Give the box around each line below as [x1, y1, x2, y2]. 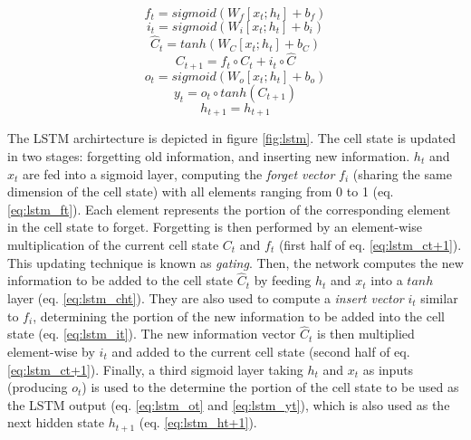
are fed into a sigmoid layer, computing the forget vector [23, 164, 335, 183]
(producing [7, 378, 68, 397]
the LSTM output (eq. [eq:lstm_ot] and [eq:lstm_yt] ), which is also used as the [7, 395, 450, 414]
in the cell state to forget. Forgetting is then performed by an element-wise [7, 217, 422, 236]
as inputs [362, 359, 414, 378]
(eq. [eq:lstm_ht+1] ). [139, 413, 257, 432]
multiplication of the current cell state [7, 234, 219, 253]
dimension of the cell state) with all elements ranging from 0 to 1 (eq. [7, 182, 394, 201]
